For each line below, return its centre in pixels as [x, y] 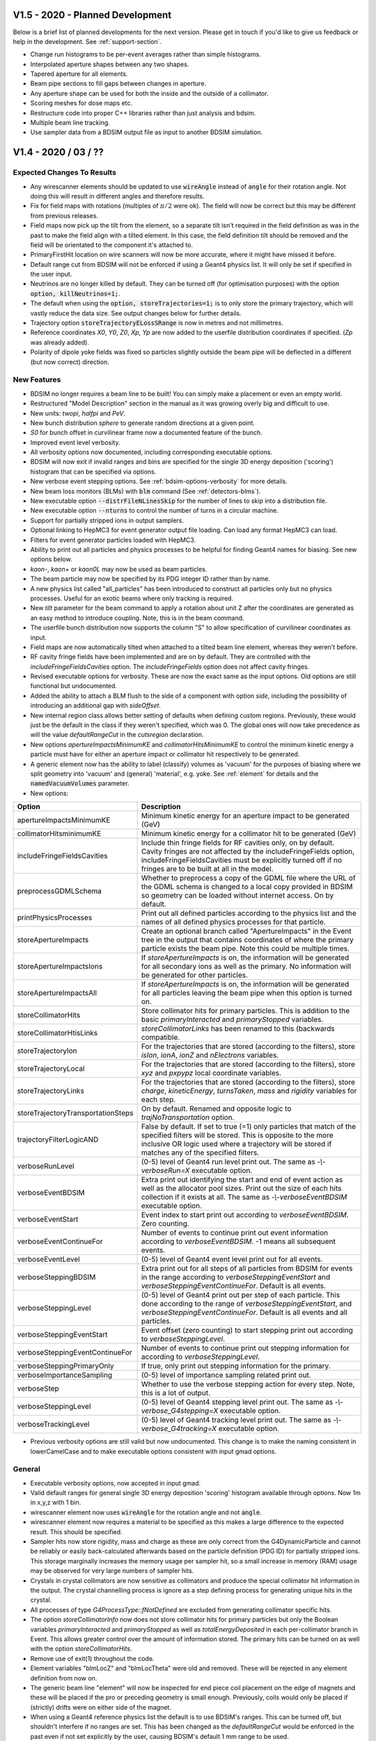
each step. [158, 1100]
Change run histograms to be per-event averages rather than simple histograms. [146, 54]
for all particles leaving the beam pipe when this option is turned [246, 993]
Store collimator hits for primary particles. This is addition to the [245, 1011]
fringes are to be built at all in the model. [207, 869]
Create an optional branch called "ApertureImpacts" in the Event [246, 931]
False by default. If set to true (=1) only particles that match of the [249, 1127]
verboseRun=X [165, 1171]
